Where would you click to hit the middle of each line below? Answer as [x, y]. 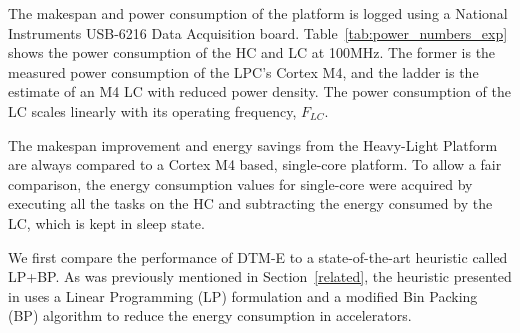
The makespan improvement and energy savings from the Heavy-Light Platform [253, 144]
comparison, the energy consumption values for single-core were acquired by [240, 183]
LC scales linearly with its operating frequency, [152, 110]
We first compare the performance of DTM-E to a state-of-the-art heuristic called [258, 256]
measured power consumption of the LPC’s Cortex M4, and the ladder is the [243, 71]
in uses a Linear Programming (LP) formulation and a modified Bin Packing [243, 295]
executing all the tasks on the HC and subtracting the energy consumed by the [250, 203]
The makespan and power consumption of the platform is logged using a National [258, 13]
